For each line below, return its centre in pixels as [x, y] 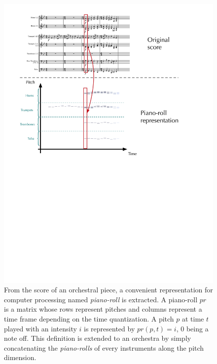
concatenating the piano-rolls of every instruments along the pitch [104, 347]
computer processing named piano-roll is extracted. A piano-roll [101, 299]
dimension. [20, 357]
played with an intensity [40, 328]
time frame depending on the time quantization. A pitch [89, 318]
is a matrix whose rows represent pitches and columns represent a [103, 309]
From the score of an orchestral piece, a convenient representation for [108, 290]
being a [197, 328]
